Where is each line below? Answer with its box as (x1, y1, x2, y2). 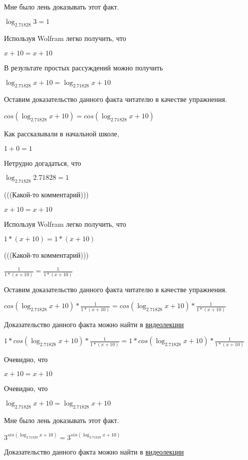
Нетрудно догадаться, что (4, 157, 81, 168)
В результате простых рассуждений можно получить (4, 62, 163, 72)
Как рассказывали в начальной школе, (4, 128, 119, 138)
